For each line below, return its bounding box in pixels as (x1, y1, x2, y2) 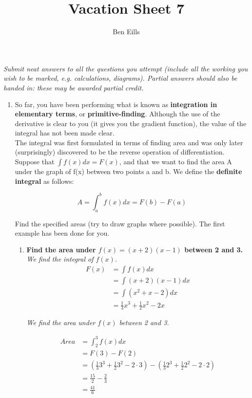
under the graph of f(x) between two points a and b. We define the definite (15, 166, 242, 177)
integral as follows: (15, 176, 74, 186)
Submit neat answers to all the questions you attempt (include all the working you (3, 63, 248, 73)
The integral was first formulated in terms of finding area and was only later (15, 137, 243, 147)
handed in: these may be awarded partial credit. (3, 82, 144, 92)
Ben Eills (113, 26, 140, 37)
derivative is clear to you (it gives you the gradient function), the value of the (15, 118, 247, 128)
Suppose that (15, 156, 55, 167)
